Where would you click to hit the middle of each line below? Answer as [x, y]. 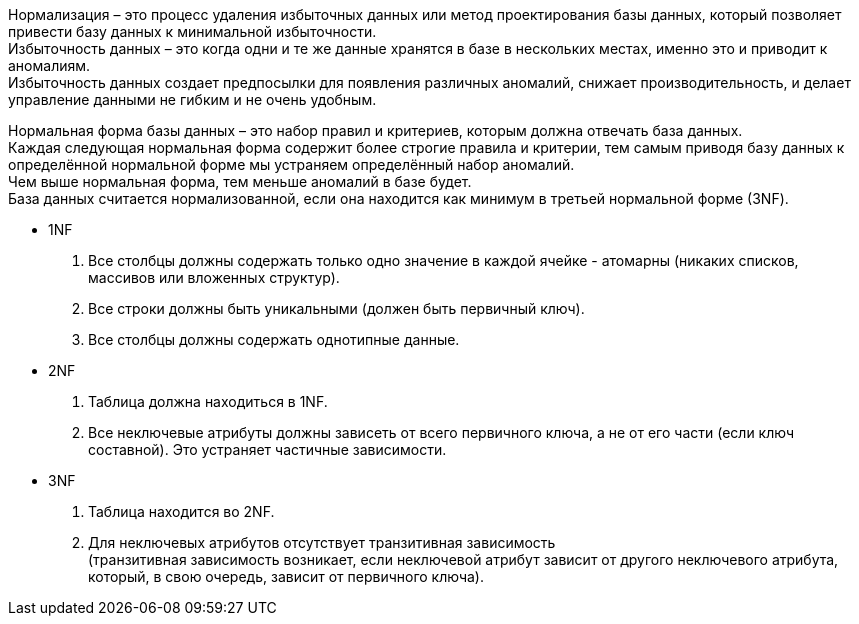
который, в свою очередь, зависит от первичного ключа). [286, 576]
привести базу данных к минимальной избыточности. [192, 31]
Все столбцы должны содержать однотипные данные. [274, 339]
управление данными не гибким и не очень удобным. [192, 99]
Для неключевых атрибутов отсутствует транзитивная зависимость [322, 542]
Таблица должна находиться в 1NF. [208, 401]
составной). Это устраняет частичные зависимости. [267, 449]
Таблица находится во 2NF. [181, 511]
